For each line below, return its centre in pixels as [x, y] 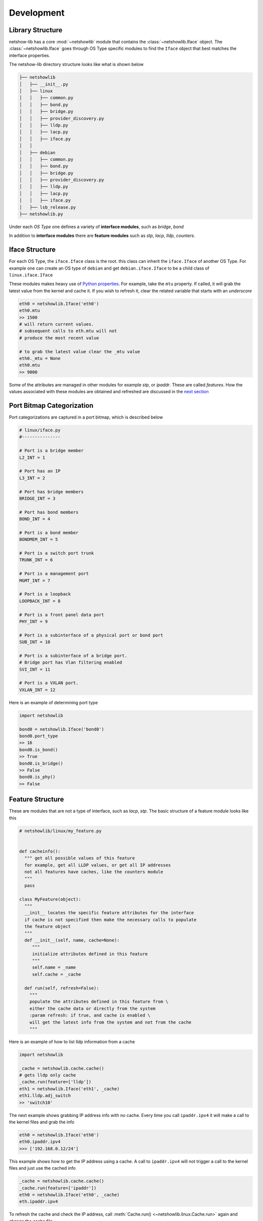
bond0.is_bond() [39, 749]
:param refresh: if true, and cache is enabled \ [90, 1015]
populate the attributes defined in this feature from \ [99, 1002]
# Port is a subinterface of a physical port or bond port [91, 635]
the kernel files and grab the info [42, 1122]
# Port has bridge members [51, 492]
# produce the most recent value [59, 338]
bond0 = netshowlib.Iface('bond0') [62, 729]
